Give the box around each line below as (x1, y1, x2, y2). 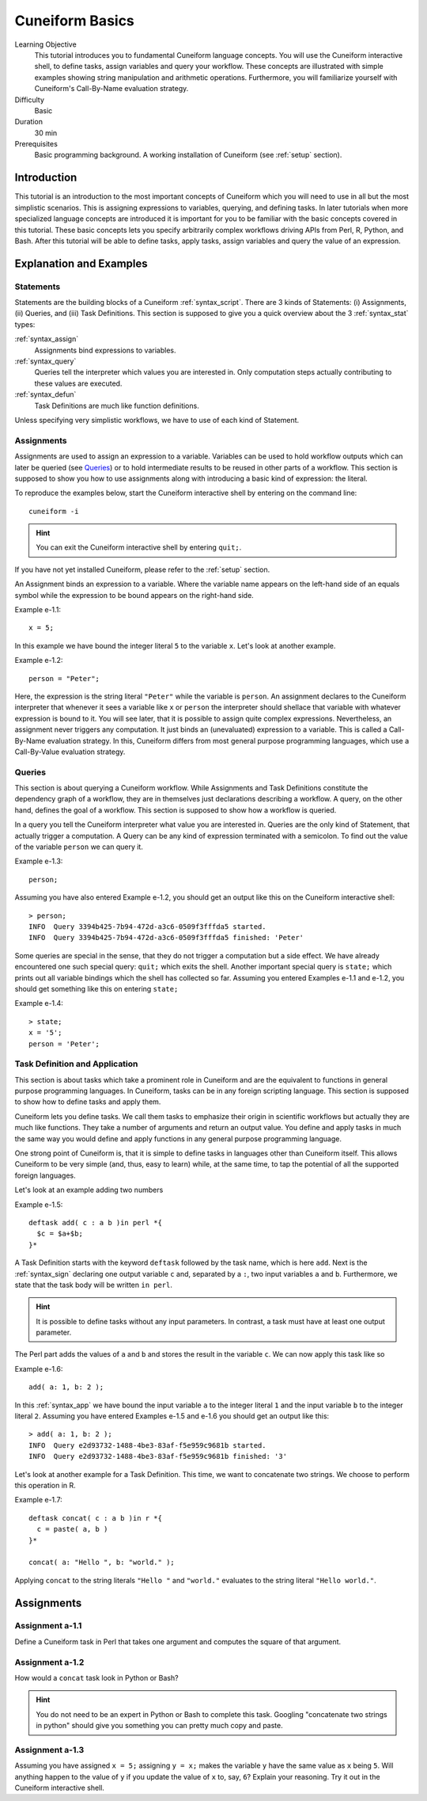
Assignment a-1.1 (14, 1620, 82, 1632)
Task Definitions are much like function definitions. (34, 401, 199, 410)
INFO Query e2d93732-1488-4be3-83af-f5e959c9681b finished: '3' (28, 1452, 288, 1461)
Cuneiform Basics (14, 12, 134, 29)
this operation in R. (14, 1480, 77, 1490)
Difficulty (14, 95, 45, 105)
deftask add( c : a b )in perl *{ (28, 1218, 162, 1227)
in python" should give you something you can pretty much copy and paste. (36, 1721, 284, 1731)
